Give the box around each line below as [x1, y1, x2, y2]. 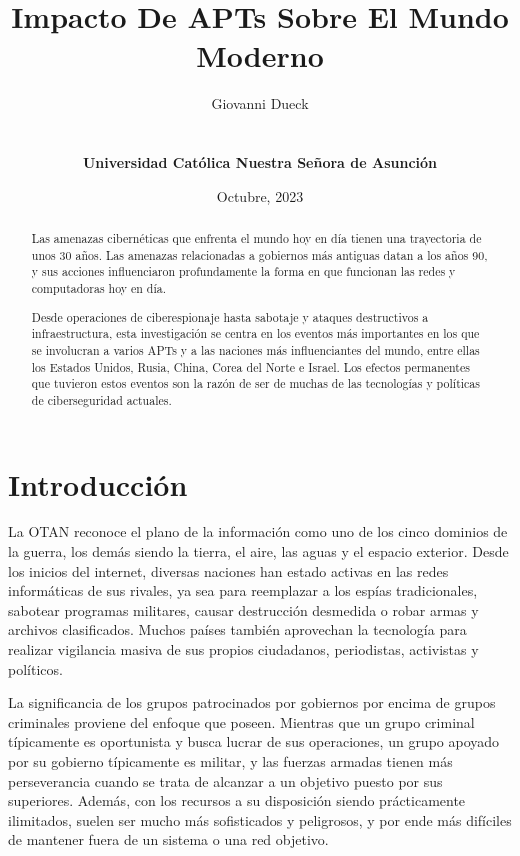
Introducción [8, 463, 188, 504]
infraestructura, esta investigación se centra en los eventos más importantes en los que [31, 325, 480, 342]
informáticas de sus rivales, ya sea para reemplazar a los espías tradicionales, [8, 580, 478, 601]
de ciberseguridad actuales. [31, 391, 172, 408]
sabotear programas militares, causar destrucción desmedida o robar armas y [8, 599, 479, 620]
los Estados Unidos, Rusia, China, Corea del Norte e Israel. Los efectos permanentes [31, 358, 470, 375]
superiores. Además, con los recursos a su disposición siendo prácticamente [8, 790, 466, 811]
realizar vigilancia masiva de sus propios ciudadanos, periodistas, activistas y [8, 639, 479, 660]
